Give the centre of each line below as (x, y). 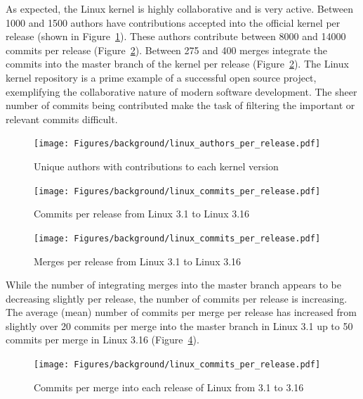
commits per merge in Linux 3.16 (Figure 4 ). (103, 340)
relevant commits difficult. (62, 119)
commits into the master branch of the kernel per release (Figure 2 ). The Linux (177, 64)
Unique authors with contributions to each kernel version (156, 166)
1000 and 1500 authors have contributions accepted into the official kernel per (173, 22)
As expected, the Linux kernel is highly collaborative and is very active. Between (179, 8)
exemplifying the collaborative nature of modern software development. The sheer (181, 91)
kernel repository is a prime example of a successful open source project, (161, 77)
